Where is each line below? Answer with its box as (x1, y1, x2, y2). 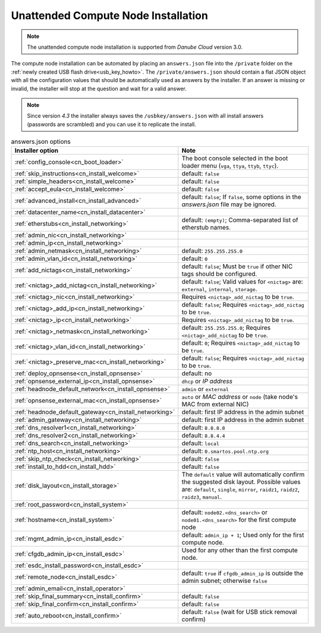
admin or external (181, 385, 229, 393)
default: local (181, 439, 219, 448)
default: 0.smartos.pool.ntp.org (181, 447, 269, 455)
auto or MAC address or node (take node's (181, 393, 298, 401)
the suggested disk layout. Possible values (181, 478, 301, 486)
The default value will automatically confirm (181, 470, 305, 478)
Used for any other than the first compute (181, 546, 298, 555)
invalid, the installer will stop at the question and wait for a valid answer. (11, 85, 187, 92)
